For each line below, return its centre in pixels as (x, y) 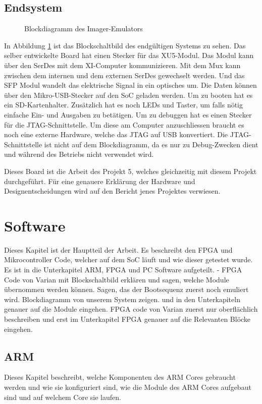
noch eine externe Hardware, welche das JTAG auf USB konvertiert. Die (116, 134)
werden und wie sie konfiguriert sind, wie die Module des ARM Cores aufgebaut (128, 387)
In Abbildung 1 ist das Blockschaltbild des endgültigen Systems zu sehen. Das (125, 45)
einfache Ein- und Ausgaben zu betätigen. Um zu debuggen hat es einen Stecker (128, 114)
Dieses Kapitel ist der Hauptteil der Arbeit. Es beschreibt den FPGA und (118, 249)
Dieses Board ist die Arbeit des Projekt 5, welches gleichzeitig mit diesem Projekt (130, 171)
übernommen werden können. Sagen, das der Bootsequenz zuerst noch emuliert (126, 289)
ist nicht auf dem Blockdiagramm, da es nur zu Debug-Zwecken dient (151, 144)
